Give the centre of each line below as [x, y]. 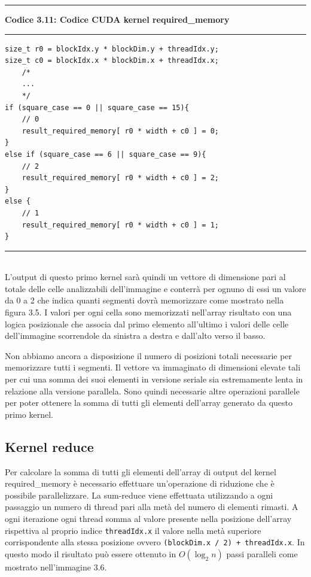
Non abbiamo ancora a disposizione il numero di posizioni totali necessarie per [149, 355]
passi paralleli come [262, 553]
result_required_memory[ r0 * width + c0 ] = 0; [120, 131]
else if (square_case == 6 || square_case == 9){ [106, 154]
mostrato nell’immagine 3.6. [56, 567]
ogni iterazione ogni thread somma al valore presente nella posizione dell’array [148, 518]
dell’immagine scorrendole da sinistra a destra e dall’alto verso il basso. [135, 335]
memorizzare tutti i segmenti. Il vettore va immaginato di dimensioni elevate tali [153, 367]
